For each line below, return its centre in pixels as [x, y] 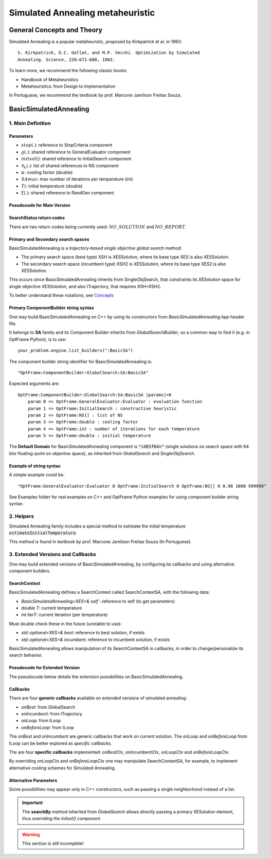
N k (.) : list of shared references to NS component [70, 166]
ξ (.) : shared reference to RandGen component [68, 193]
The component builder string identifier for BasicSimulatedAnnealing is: [81, 361]
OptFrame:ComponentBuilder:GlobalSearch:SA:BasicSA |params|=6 [95, 395]
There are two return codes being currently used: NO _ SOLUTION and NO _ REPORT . [98, 227]
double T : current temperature [52, 608]
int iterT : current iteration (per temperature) [64, 615]
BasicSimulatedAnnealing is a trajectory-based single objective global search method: [96, 248]
